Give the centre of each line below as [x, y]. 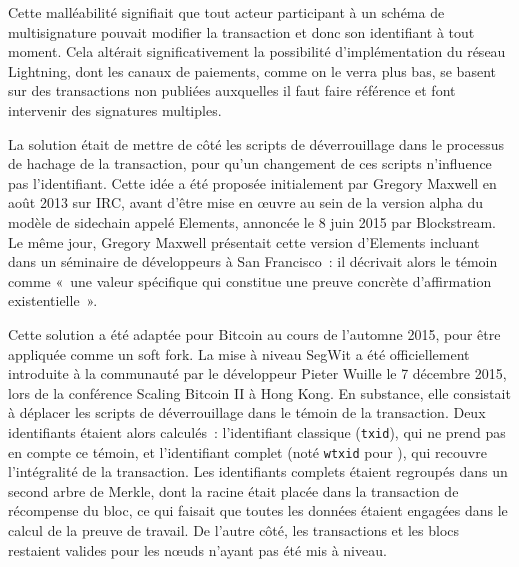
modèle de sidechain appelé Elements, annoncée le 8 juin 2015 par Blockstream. [252, 221]
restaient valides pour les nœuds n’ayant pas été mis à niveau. [197, 549]
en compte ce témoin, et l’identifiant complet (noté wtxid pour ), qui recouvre [247, 451]
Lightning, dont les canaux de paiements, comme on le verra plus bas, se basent [252, 70]
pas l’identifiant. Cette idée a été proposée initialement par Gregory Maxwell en [252, 182]
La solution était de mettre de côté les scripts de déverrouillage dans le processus [256, 143]
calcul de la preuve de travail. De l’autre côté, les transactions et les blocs [234, 529]
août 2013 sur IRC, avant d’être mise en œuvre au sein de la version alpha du [246, 202]
